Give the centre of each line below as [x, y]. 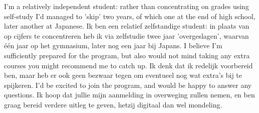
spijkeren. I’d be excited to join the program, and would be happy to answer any [128, 85]
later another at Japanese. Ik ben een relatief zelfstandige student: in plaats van [127, 26]
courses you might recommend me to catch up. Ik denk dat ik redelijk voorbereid [128, 65]
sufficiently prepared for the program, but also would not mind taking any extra [127, 55]
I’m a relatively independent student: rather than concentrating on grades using [126, 6]
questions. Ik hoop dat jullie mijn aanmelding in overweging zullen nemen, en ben [129, 95]
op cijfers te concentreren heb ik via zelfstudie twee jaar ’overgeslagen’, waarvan [126, 35]
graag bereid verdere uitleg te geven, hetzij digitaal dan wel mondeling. [113, 104]
